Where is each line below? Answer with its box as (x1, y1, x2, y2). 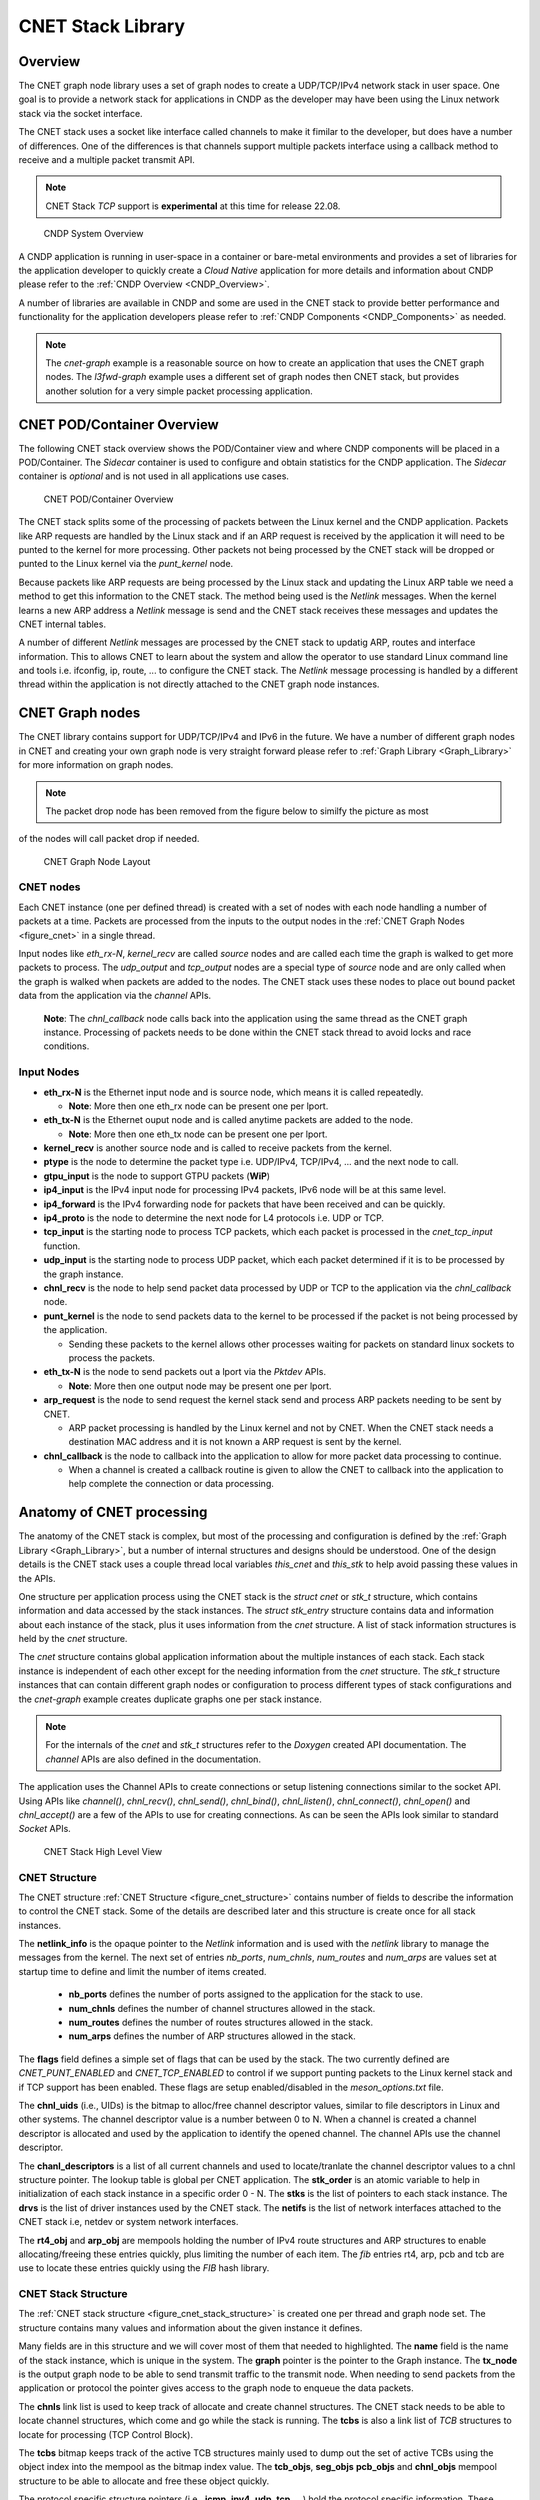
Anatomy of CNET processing (18, 1504, 208, 1521)
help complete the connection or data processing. (68, 1478, 275, 1490)
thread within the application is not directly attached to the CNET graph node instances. (18, 678, 380, 690)
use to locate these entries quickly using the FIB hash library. (18, 2262, 270, 2274)
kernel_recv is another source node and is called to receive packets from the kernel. (43, 1142, 392, 1154)
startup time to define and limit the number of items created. (18, 1965, 267, 1977)
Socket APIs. (18, 1823, 72, 1835)
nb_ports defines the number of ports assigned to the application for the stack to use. (68, 1988, 424, 2000)
